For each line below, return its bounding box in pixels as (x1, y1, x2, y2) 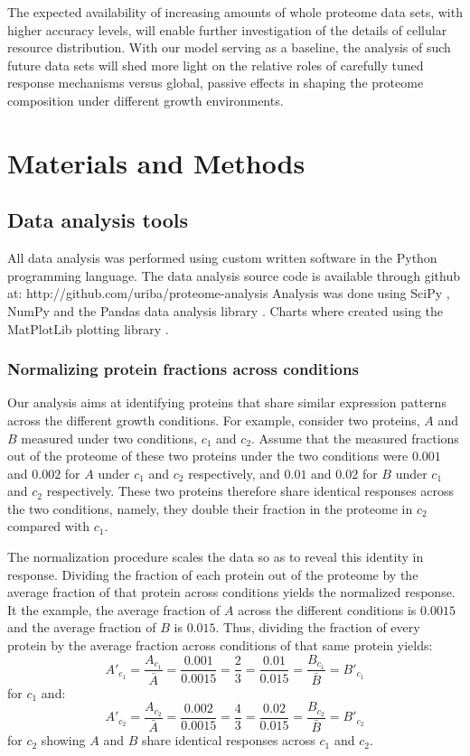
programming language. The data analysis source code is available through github (7, 266, 460, 285)
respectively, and (188, 463, 280, 482)
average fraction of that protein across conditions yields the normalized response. (7, 583, 456, 602)
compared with (7, 517, 90, 536)
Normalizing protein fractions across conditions (7, 358, 359, 380)
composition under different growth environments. (7, 90, 284, 109)
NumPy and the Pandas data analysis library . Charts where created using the (7, 301, 444, 320)
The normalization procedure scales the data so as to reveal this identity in (7, 547, 424, 566)
